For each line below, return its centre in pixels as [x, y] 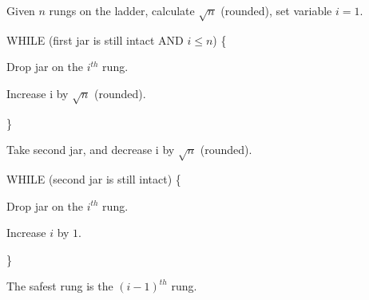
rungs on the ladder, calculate [122, 10]
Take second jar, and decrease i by [91, 150]
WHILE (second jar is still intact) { [94, 179]
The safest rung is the [60, 286]
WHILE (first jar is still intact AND [95, 39]
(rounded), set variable [276, 10]
